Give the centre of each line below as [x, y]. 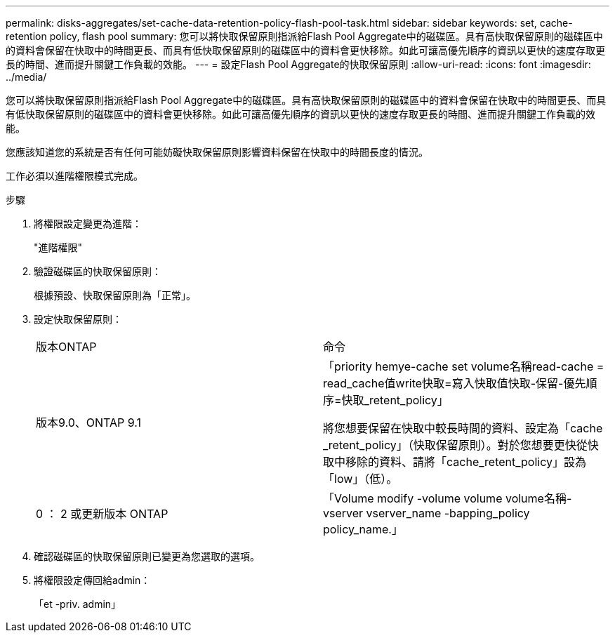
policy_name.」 [363, 529]
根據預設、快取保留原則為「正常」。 [115, 295]
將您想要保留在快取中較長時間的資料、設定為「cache [463, 428]
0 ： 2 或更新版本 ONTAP [102, 514]
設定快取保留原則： [78, 319]
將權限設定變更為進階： [88, 224]
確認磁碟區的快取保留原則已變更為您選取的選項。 [147, 556]
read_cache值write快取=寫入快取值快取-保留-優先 [455, 383]
